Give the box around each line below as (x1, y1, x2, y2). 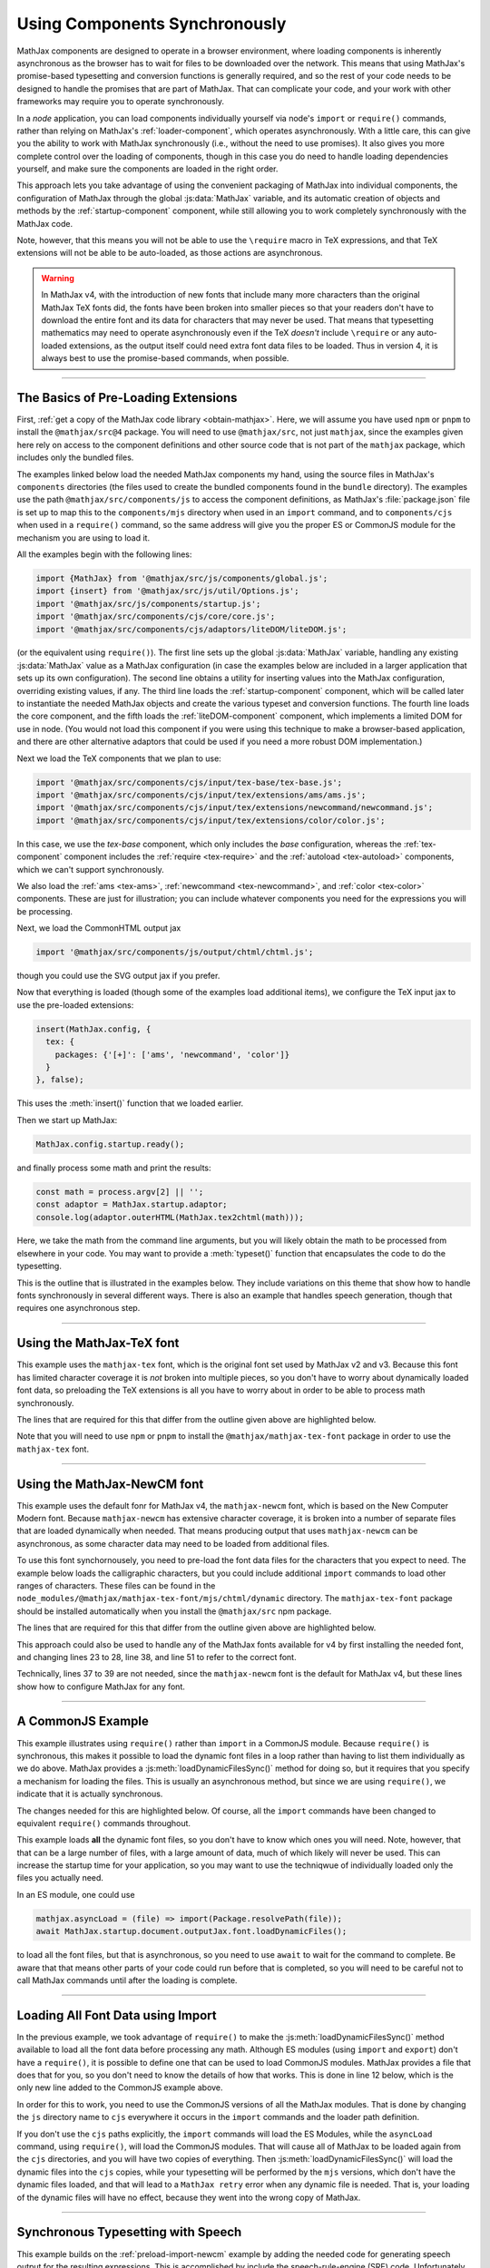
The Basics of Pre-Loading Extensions (16, 390, 238, 406)
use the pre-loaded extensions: (16, 999, 134, 1011)
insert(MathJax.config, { (35, 1023, 152, 1034)
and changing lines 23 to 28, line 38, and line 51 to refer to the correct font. (16, 1651, 297, 1662)
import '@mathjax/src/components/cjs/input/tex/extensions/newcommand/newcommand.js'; (35, 803, 434, 813)
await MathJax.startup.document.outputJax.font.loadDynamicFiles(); (35, 1926, 348, 1937)
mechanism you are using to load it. (16, 532, 150, 543)
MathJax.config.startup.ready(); (35, 1139, 185, 1149)
